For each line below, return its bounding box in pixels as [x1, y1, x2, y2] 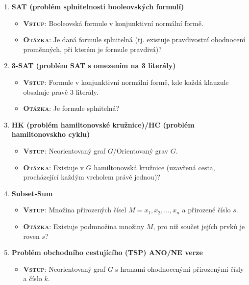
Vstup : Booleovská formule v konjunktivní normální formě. [23, 18, 203, 28]
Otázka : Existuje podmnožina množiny [23, 221, 145, 231]
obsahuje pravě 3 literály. [23, 86, 99, 97]
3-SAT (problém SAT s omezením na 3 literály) [11, 60, 176, 71]
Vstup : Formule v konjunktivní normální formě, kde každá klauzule [23, 77, 229, 87]
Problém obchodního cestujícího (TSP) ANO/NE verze [11, 247, 203, 258]
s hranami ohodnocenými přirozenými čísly [115, 263, 244, 274]
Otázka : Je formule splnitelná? [23, 103, 120, 113]
